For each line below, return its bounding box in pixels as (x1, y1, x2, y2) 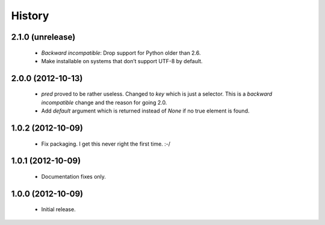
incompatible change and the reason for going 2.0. (41, 99, 167, 106)
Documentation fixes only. (41, 173, 107, 180)
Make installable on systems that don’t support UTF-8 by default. (41, 57, 203, 64)
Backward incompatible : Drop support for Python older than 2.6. (41, 49, 201, 57)
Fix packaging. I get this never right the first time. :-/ (41, 140, 171, 147)
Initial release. (41, 206, 76, 213)
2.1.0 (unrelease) (11, 32, 76, 42)
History (11, 9, 49, 22)
